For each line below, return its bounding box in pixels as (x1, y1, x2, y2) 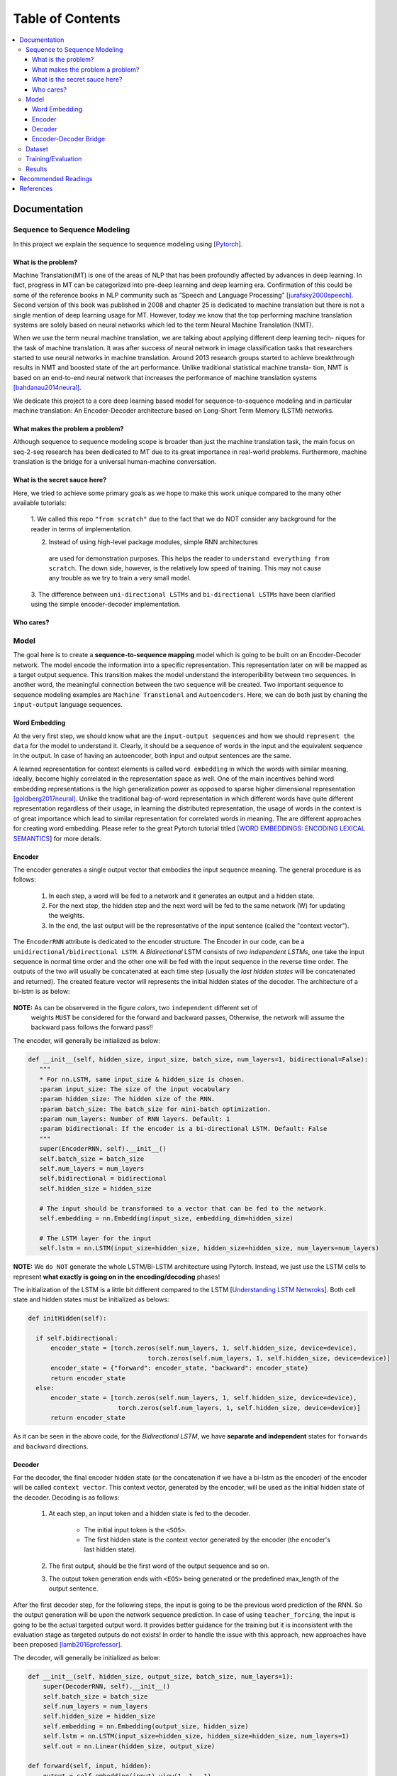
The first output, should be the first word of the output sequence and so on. (48, 1561, 269, 1570)
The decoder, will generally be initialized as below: (13, 1653, 161, 1662)
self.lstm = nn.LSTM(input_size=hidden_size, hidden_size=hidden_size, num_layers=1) (43, 1732, 350, 1740)
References (19, 185, 53, 193)
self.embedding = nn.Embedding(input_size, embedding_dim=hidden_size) (39, 1214, 294, 1222)
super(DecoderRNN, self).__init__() (43, 1682, 170, 1691)
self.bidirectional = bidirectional (39, 1174, 167, 1183)
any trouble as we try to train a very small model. (48, 574, 191, 583)
